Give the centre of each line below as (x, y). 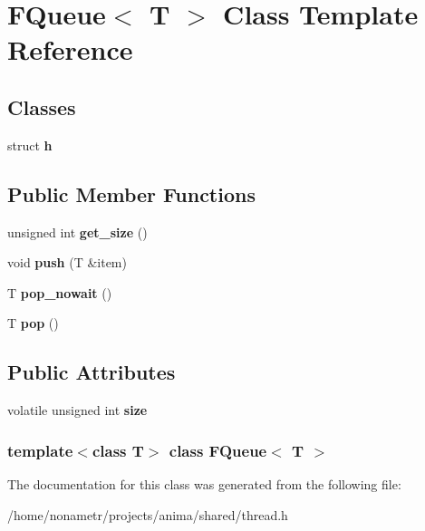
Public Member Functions (131, 193)
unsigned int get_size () (77, 232)
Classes (42, 106)
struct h (30, 145)
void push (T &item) (67, 262)
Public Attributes (92, 372)
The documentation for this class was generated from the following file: (204, 483)
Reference (70, 49)
